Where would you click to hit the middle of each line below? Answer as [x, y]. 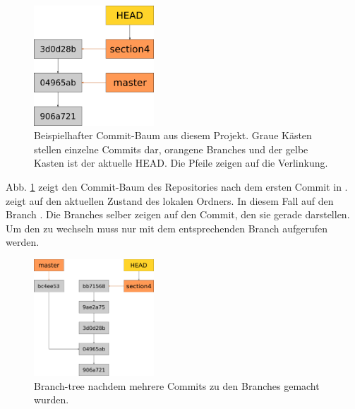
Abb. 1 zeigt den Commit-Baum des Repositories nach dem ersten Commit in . [177, 186]
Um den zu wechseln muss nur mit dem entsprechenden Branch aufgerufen [167, 228]
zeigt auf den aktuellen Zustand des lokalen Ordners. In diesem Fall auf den [170, 200]
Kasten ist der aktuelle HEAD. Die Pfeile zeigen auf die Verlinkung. [181, 163]
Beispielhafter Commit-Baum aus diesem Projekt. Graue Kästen [173, 135]
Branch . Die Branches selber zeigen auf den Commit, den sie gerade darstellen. [178, 214]
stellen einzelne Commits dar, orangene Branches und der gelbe [171, 149]
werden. [23, 242]
